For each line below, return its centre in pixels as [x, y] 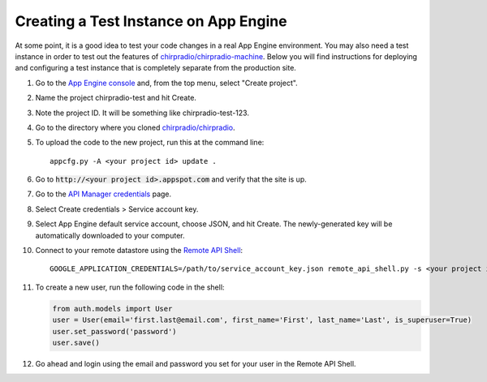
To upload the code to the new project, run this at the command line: [150, 143]
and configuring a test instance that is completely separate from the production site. [155, 68]
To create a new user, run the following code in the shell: [130, 287]
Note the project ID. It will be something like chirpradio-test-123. [142, 113]
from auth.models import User [112, 309]
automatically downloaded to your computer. [110, 235]
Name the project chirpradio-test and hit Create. [116, 98]
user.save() [76, 342]
